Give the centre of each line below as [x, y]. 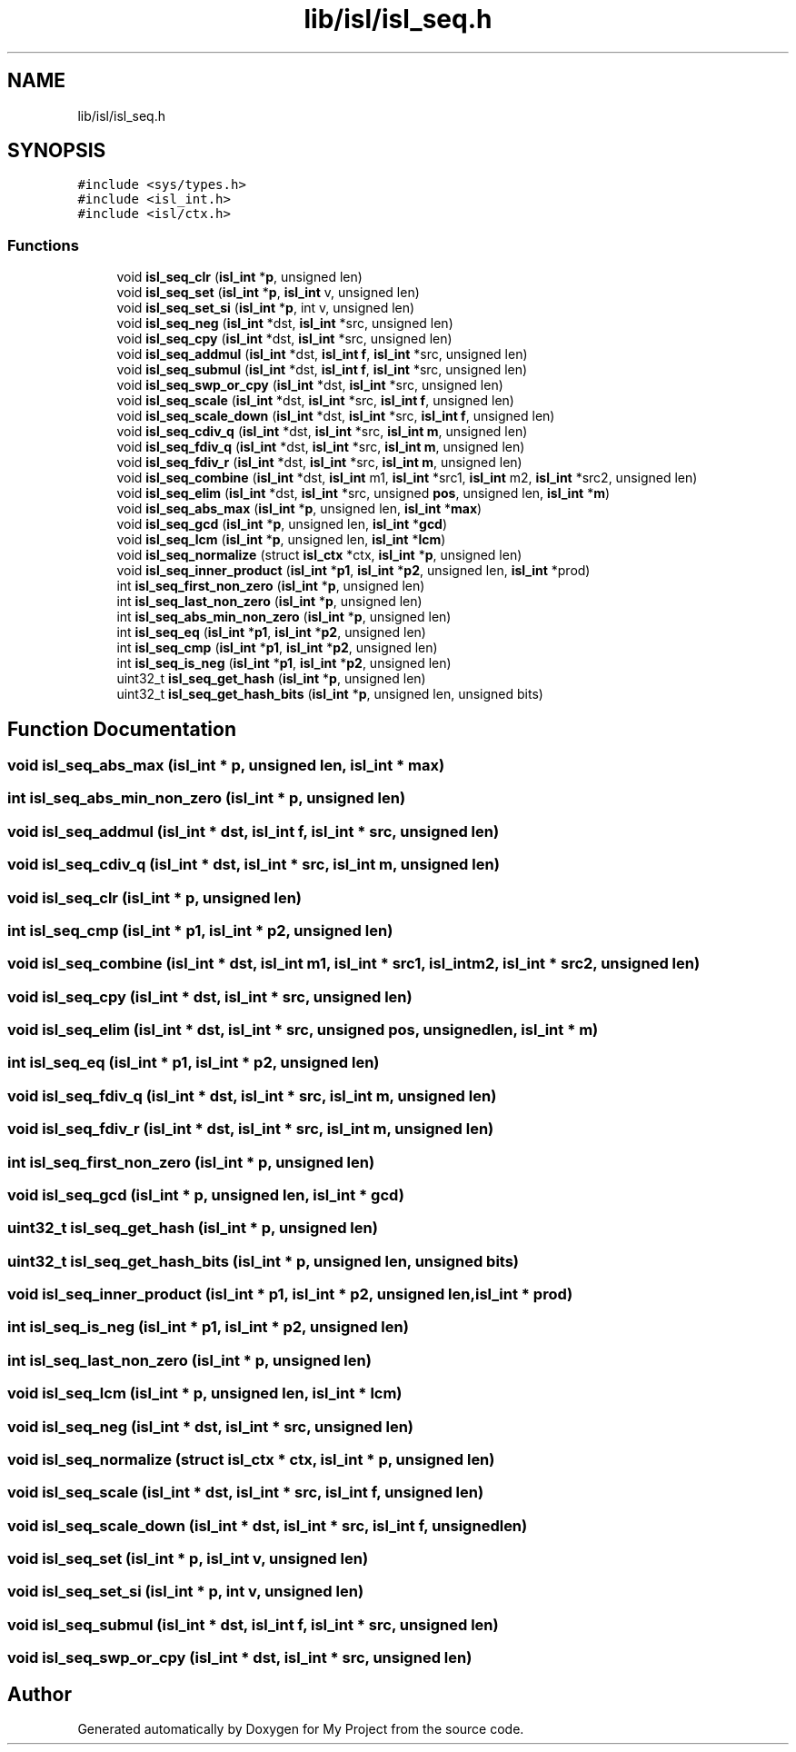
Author [40, 1694]
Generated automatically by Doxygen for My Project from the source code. [301, 1729]
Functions [43, 245]
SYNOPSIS [57, 151]
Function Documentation [122, 729]
